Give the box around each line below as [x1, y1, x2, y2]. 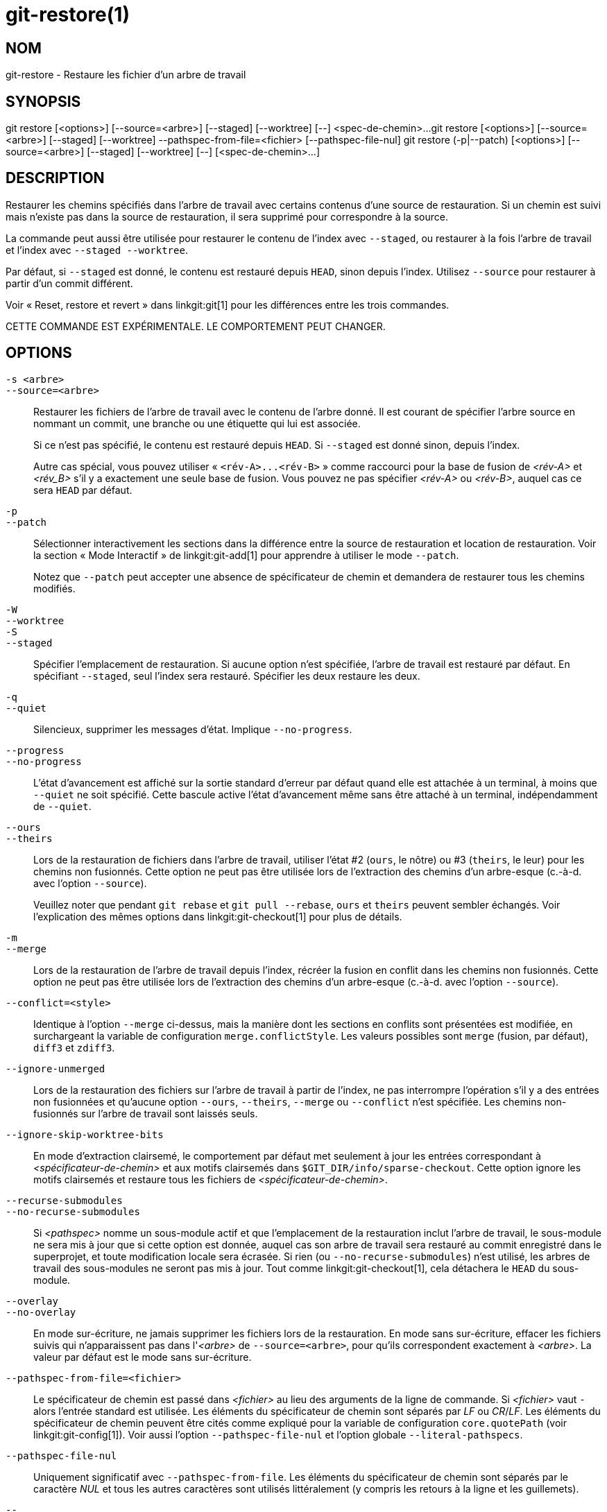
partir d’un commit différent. [6, 277, 133, 289]
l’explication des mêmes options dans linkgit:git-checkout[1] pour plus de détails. [33, 910, 402, 922]
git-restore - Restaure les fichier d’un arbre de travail [6, 69, 246, 81]
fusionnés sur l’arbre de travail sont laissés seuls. [33, 1107, 258, 1119]
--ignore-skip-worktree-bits [6, 1128, 164, 1140]
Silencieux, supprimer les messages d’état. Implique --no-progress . [33, 723, 352, 735]
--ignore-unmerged [6, 1063, 105, 1074]
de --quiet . [33, 800, 92, 812]
